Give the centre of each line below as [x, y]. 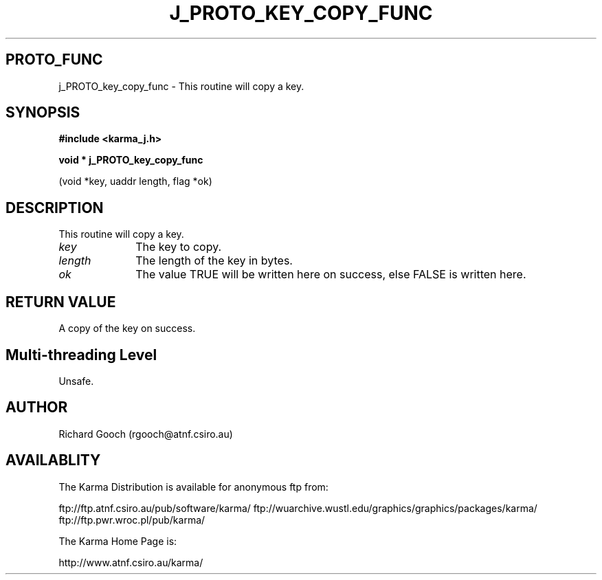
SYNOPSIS [43, 113]
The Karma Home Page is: [118, 541]
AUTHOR [37, 408]
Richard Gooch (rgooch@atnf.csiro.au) [146, 434]
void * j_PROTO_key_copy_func [131, 160]
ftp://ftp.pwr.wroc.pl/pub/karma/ [132, 520]
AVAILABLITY [53, 460]
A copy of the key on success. [127, 328]
